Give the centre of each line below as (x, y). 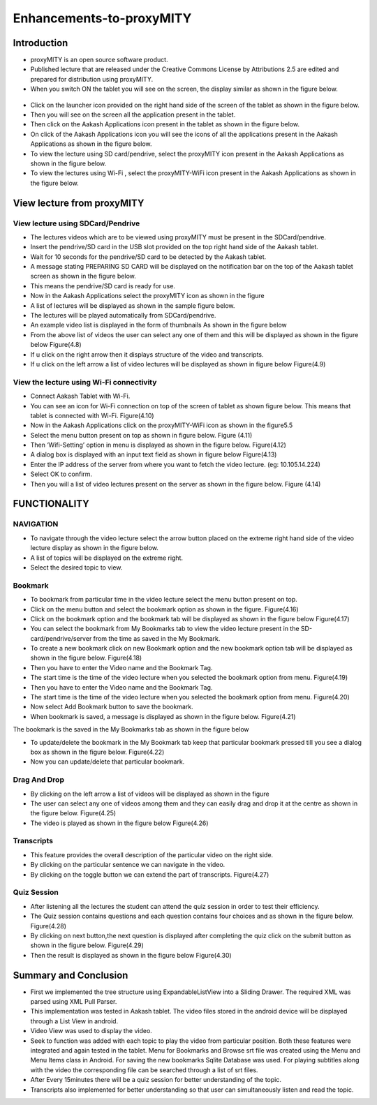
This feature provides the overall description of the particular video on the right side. (152, 854)
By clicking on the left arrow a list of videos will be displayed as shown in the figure (150, 794)
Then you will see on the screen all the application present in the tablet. (133, 114)
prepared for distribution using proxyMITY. (92, 79)
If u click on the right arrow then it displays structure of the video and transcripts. (147, 354)
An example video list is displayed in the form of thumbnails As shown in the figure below (158, 325)
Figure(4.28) (48, 926)
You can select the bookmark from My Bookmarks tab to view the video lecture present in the (165, 629)
